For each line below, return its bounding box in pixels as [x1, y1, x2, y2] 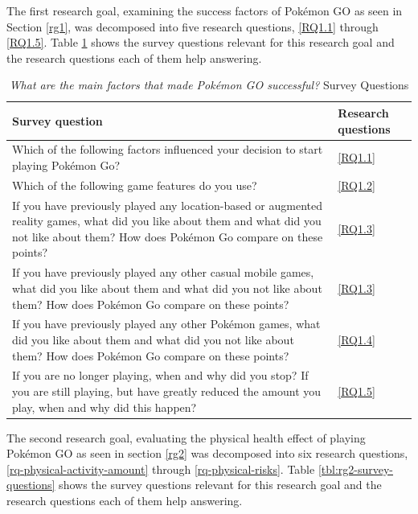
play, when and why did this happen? [12, 398, 197, 415]
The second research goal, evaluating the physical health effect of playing [6, 429, 366, 446]
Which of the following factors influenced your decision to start [12, 141, 323, 158]
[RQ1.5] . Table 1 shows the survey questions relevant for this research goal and [6, 34, 395, 51]
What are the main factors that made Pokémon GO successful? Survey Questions [9, 76, 409, 93]
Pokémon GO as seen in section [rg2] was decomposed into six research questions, [6, 445, 408, 462]
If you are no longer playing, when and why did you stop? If [12, 367, 309, 384]
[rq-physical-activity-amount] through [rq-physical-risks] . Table [6, 460, 315, 477]
